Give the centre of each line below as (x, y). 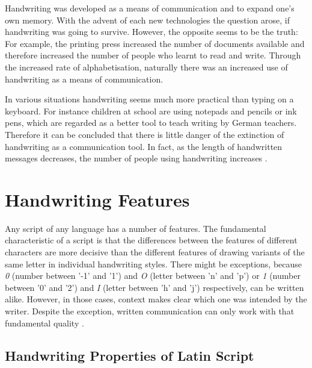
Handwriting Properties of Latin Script (130, 355)
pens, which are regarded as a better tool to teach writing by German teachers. (151, 123)
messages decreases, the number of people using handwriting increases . (136, 158)
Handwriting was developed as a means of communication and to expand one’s (150, 8)
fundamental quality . (44, 323)
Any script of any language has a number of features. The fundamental (136, 228)
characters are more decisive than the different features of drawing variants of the (155, 252)
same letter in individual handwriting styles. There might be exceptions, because (154, 264)
